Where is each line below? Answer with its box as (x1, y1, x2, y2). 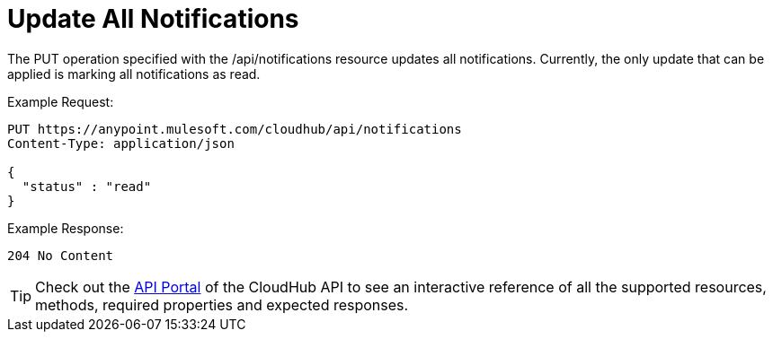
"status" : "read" (22, 178, 152, 194)
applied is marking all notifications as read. (7, 65, 261, 82)
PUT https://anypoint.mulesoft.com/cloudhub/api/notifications (7, 121, 462, 136)
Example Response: (7, 220, 124, 236)
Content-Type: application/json (7, 135, 235, 151)
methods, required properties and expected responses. (35, 295, 409, 314)
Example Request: (7, 93, 114, 109)
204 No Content (7, 248, 114, 263)
